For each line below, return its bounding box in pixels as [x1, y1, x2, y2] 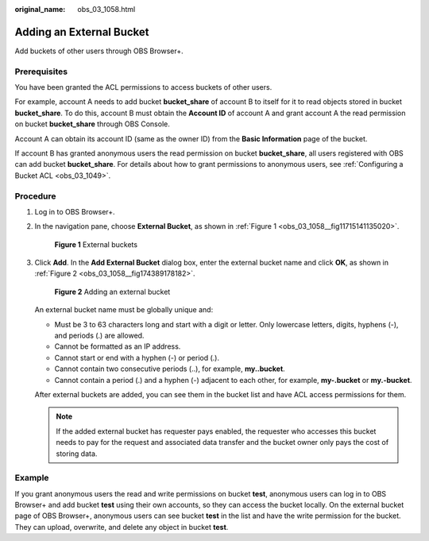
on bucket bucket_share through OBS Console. [14, 119, 170, 129]
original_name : [14, 5, 66, 14]
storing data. [56, 449, 98, 458]
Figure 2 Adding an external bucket [54, 287, 171, 296]
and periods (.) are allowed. [54, 330, 145, 341]
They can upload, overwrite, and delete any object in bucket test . [14, 522, 229, 531]
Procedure [14, 191, 56, 202]
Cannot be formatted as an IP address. [54, 342, 181, 351]
